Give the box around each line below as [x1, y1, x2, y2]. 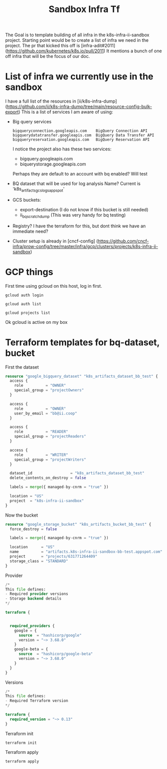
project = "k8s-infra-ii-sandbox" [10, 498, 84, 503]
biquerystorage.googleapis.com [20, 161, 86, 167]
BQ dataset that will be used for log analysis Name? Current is [12, 181, 141, 187]
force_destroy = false [10, 527, 57, 532]
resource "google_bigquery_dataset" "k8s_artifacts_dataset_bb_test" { [5, 374, 158, 379]
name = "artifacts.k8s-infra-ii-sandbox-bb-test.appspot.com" [10, 549, 163, 554]
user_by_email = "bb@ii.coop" [14, 411, 78, 416]
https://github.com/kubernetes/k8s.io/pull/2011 [7, 48, 104, 54]
